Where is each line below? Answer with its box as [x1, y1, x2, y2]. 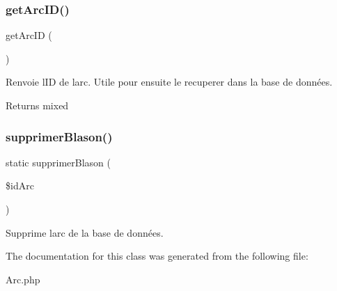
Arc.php [6, 272, 40, 286]
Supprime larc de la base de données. [6, 225, 164, 239]
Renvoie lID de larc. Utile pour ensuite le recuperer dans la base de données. [6, 74, 333, 89]
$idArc [6, 178, 34, 193]
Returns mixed [6, 98, 69, 112]
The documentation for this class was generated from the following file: [6, 249, 308, 263]
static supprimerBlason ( [6, 155, 111, 169]
